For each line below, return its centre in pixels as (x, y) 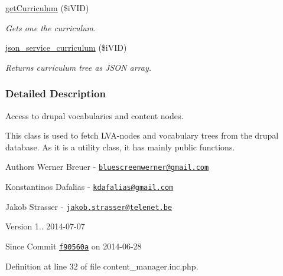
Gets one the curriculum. (51, 27)
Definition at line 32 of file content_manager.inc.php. (102, 266)
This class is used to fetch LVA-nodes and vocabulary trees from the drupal (142, 135)
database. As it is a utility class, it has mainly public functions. (120, 147)
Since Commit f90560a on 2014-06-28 (74, 246)
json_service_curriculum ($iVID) (66, 47)
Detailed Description (56, 93)
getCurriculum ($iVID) (47, 8)
